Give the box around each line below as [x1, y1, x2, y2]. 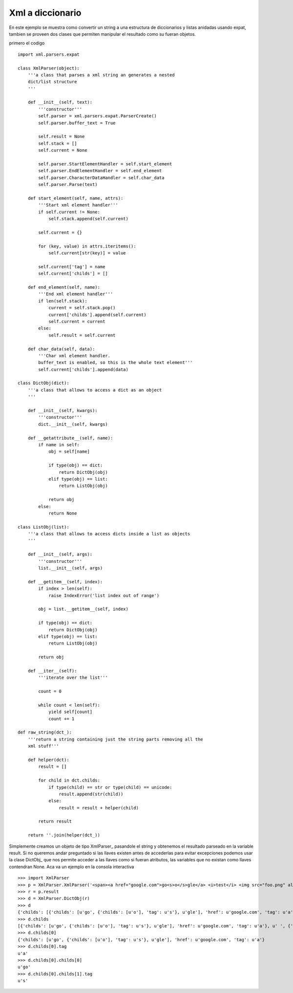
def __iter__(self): [27, 668, 77, 673]
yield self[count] [48, 709, 93, 715]
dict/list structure [27, 79, 77, 85]
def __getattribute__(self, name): [27, 435, 113, 440]
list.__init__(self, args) [38, 565, 103, 571]
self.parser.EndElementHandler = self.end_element [38, 168, 162, 174]
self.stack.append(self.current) [48, 216, 129, 222]
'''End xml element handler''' [38, 291, 113, 297]
